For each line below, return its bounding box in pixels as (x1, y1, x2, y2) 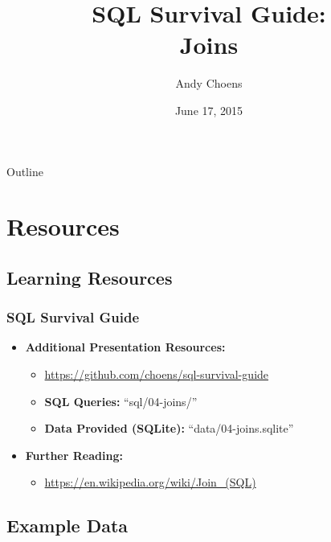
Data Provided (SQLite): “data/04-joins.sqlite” (44, 420, 294, 437)
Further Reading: (25, 446, 123, 463)
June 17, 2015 (174, 101, 243, 118)
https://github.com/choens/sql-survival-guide (44, 366, 269, 383)
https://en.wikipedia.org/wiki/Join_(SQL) (44, 474, 256, 491)
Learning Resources (6, 265, 173, 289)
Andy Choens (175, 75, 243, 92)
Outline (6, 162, 43, 179)
